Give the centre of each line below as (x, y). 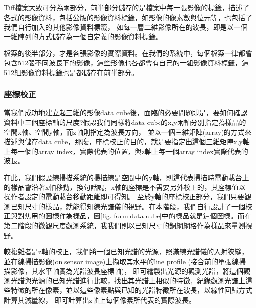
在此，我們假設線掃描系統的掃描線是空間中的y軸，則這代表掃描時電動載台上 (127, 177)
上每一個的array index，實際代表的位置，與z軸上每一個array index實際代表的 (126, 151)
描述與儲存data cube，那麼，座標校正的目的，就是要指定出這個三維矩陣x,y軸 (127, 141)
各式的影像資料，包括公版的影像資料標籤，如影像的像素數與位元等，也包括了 (128, 17)
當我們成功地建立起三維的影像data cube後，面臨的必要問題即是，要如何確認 (126, 112)
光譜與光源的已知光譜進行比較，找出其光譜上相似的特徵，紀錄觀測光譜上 (128, 280)
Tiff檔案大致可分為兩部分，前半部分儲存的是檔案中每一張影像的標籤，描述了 (127, 7)
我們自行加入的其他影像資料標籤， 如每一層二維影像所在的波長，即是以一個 (126, 27)
